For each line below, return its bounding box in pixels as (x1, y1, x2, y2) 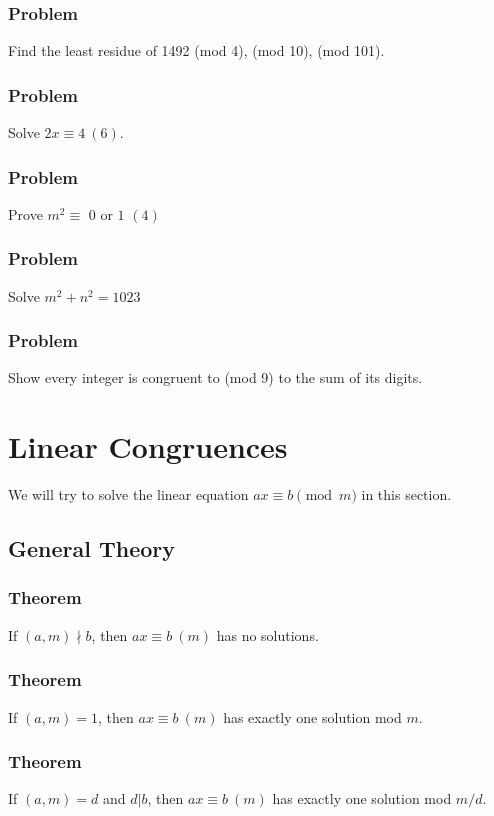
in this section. (361, 484, 452, 505)
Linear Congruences (8, 426, 288, 467)
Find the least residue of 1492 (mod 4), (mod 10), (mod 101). (8, 40, 385, 61)
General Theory (8, 533, 176, 564)
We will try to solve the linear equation (8, 484, 249, 505)
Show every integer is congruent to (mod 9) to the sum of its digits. (8, 367, 423, 388)
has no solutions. (216, 624, 319, 645)
